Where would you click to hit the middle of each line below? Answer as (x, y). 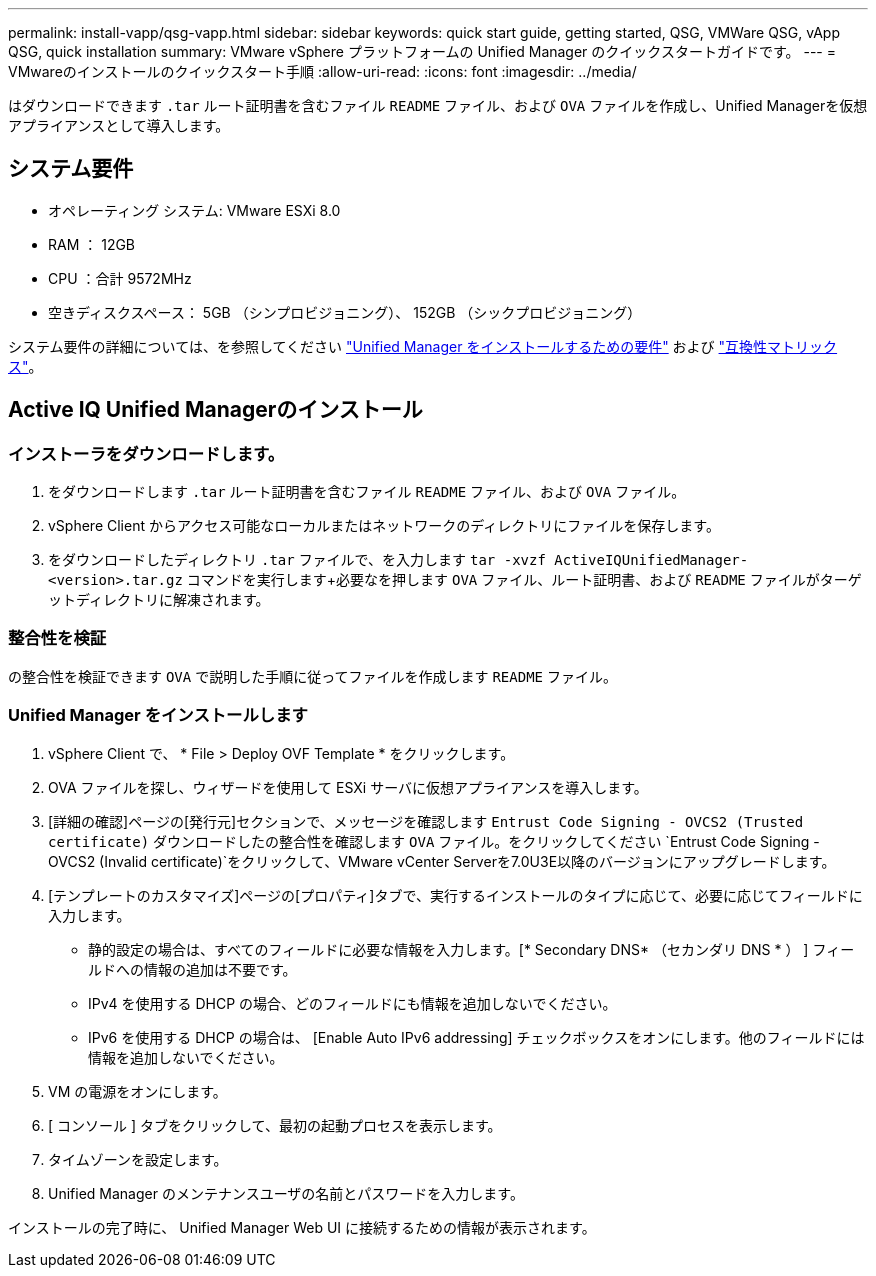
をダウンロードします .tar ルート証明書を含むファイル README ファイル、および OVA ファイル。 (367, 492)
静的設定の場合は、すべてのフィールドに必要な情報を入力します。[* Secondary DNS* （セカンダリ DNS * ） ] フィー (471, 949)
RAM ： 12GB (92, 244)
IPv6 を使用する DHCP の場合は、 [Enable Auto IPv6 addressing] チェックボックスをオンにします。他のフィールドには (476, 1037)
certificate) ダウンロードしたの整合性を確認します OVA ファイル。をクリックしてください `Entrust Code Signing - (434, 841)
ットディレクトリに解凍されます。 (159, 600)
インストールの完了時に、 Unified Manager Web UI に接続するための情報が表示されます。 (302, 1227)
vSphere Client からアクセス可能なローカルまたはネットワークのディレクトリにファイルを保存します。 (384, 526)
